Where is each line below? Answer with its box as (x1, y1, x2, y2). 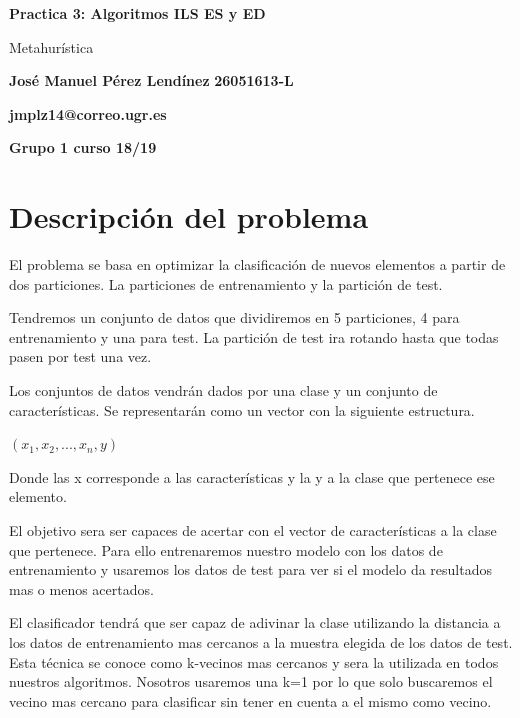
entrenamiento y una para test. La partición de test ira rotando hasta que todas (9, 326, 499, 347)
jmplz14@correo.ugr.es (9, 103, 167, 124)
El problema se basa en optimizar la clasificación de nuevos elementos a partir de (9, 254, 506, 275)
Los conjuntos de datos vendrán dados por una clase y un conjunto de (9, 380, 438, 401)
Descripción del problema (9, 196, 369, 237)
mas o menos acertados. (9, 578, 154, 599)
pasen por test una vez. (9, 346, 152, 367)
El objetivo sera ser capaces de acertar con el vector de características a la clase (9, 520, 497, 541)
